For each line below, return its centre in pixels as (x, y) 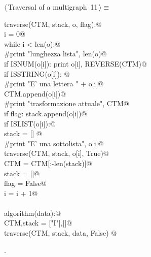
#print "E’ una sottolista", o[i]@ (54, 143)
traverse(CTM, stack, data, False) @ (61, 233)
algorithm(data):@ (33, 213)
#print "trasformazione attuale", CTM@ (67, 103)
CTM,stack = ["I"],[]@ (38, 223)
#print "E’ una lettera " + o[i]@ (54, 84)
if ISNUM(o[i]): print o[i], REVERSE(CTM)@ (75, 63)
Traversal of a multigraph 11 (53, 7)
